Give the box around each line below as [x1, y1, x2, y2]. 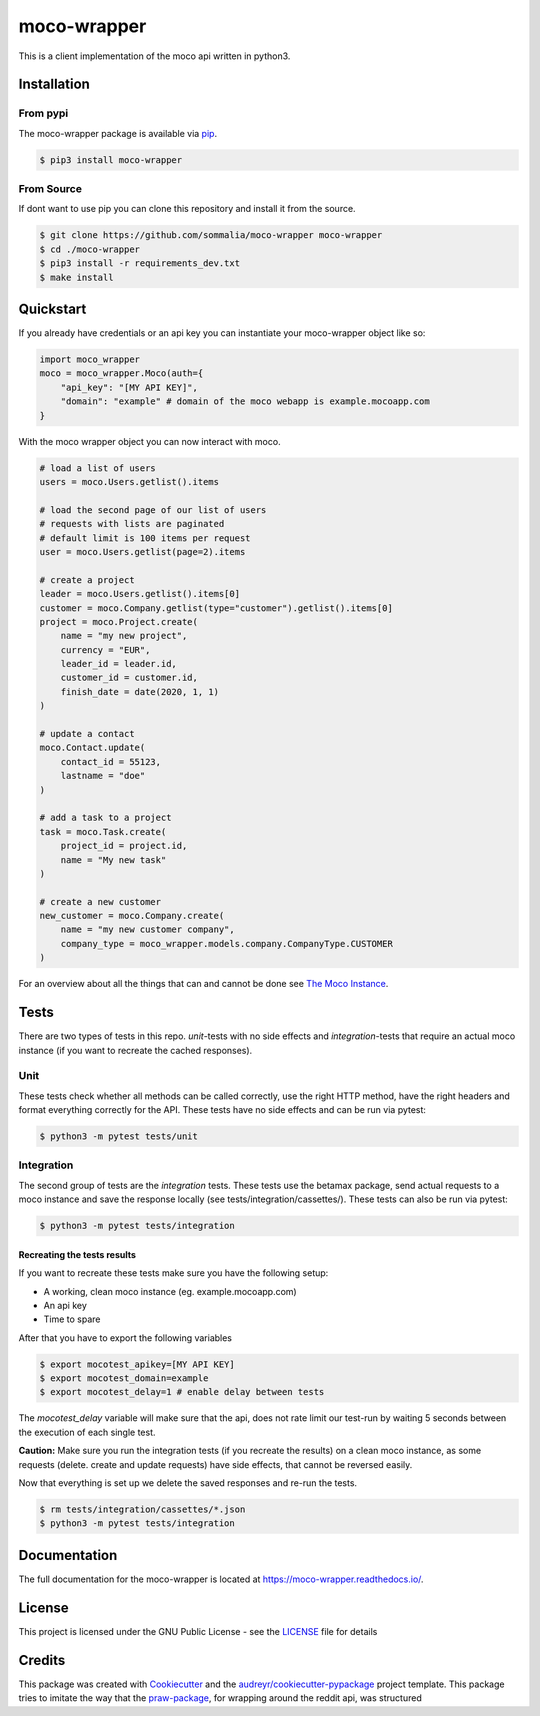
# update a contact [39, 728, 135, 740]
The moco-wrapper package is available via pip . [18, 127, 218, 139]
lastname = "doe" [60, 770, 146, 782]
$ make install [39, 271, 114, 283]
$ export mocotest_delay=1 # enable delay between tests [39, 1386, 325, 1398]
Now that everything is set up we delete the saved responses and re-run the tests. [18, 1477, 358, 1489]
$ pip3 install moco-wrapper [39, 154, 183, 165]
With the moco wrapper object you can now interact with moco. [18, 435, 281, 447]
